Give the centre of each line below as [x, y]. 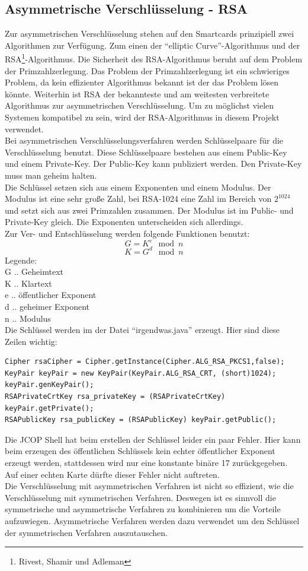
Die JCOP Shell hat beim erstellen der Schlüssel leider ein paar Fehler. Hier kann [153, 439]
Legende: [21, 260]
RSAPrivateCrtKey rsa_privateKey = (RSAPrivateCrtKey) [115, 397]
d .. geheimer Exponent [47, 306]
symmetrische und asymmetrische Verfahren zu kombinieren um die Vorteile [143, 509]
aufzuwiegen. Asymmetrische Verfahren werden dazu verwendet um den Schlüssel [152, 521]
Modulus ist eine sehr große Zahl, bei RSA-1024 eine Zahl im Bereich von [138, 199]
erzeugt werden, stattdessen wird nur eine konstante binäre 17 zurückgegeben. [146, 463]
